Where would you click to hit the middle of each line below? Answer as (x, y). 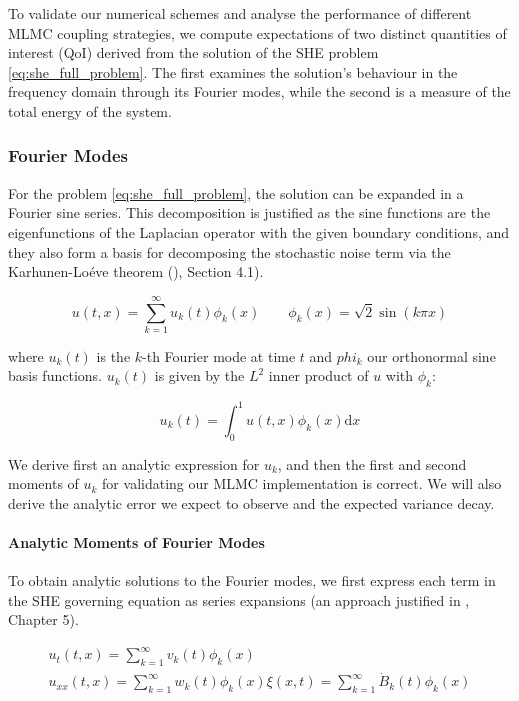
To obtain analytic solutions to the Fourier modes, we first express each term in (252, 580)
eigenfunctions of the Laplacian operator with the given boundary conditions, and (259, 231)
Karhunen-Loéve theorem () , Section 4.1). (136, 271)
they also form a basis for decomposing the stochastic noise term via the (229, 251)
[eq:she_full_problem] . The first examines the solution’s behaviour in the (233, 71)
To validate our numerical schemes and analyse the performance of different (240, 13)
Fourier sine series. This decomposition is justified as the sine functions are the (249, 212)
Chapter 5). (43, 619)
